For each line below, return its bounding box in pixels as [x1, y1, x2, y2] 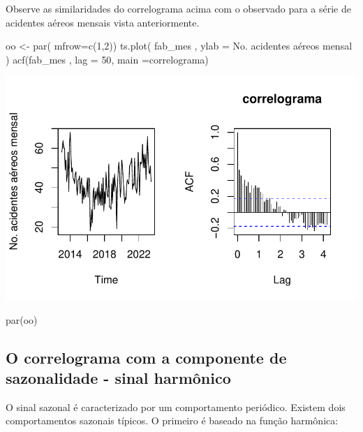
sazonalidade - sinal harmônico [6, 367, 231, 389]
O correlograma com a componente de [6, 346, 287, 368]
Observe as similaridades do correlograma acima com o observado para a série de [6, 1, 351, 15]
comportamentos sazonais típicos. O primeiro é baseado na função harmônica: [6, 413, 339, 428]
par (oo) [6, 312, 38, 327]
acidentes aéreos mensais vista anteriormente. [6, 15, 200, 29]
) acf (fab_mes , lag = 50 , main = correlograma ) [6, 52, 209, 66]
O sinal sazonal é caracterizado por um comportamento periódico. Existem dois [6, 399, 346, 414]
